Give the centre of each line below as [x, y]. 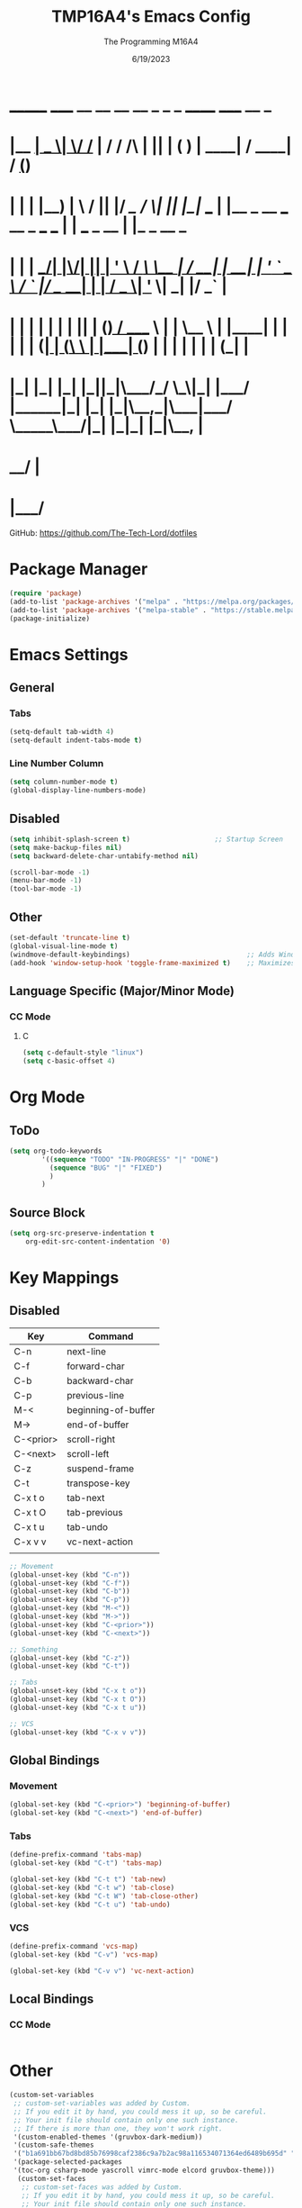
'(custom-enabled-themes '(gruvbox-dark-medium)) [108, 2137]
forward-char [96, 1366]
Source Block [47, 1213]
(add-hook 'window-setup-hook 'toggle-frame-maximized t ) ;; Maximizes [152, 963]
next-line [86, 1351]
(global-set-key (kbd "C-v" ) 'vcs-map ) [84, 1955]
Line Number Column [57, 763]
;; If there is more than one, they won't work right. [118, 2128]
